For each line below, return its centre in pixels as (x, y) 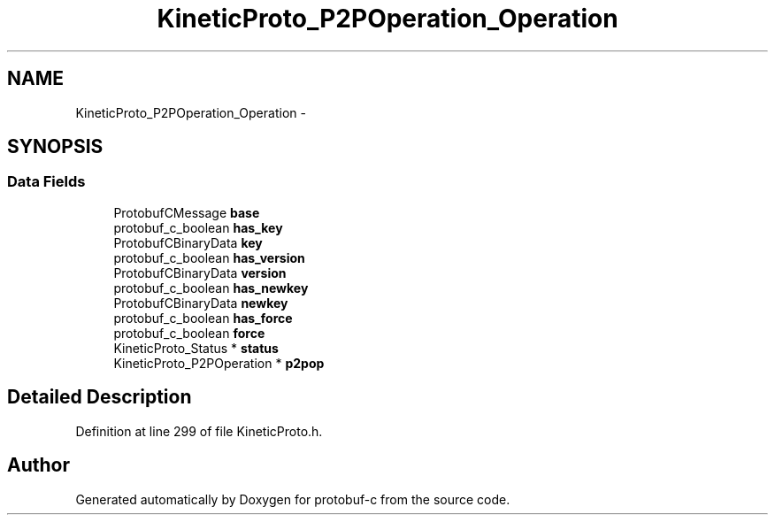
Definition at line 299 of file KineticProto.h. (199, 431)
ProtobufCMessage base (187, 212)
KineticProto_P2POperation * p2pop (219, 363)
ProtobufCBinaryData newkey (201, 303)
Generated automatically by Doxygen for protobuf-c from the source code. (293, 499)
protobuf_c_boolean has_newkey (211, 288)
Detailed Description (100, 397)
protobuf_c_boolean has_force (203, 318)
